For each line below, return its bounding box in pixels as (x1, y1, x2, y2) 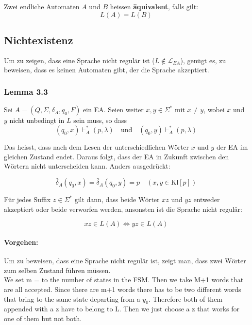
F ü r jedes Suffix (4, 194, 51, 205)
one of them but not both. (4, 313, 82, 324)
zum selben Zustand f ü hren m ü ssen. (4, 265, 111, 275)
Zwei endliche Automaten (4, 1, 80, 11)
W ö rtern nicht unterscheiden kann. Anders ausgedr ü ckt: (4, 161, 170, 171)
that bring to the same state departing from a (4, 293, 140, 304)
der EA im (216, 142, 248, 152)
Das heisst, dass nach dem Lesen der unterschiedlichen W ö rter (4, 142, 189, 152)
